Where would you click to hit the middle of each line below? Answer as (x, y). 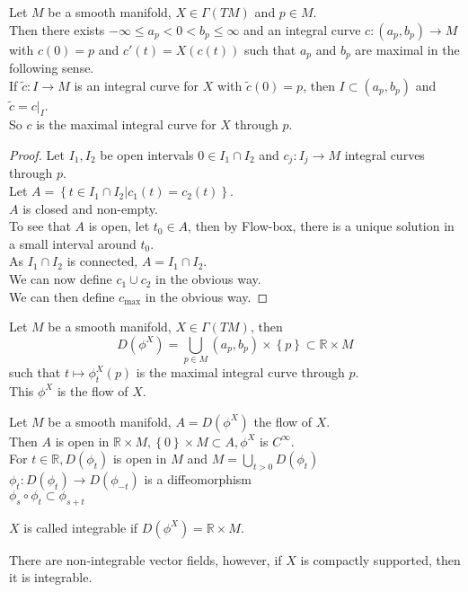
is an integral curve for (137, 85)
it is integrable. (51, 577)
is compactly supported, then (380, 559)
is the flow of (93, 390)
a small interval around (73, 243)
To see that (40, 226)
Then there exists (57, 29)
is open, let (119, 226)
